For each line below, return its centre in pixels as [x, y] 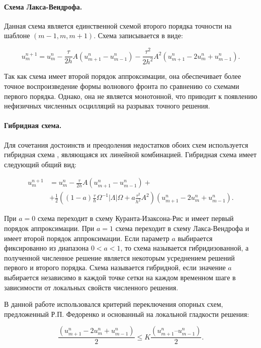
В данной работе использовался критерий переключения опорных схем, [114, 304]
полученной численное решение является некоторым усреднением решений [119, 257]
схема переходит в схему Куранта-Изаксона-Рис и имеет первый [136, 218]
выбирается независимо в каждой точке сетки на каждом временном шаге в [120, 277]
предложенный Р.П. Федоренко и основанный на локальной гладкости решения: [127, 314]
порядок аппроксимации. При [49, 228]
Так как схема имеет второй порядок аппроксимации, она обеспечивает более [123, 76]
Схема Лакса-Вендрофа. [43, 6]
